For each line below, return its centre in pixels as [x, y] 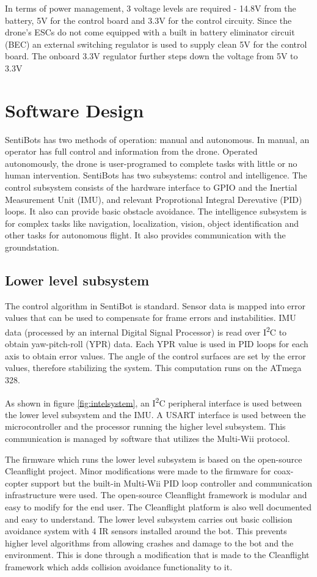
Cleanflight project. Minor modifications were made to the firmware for [138, 471]
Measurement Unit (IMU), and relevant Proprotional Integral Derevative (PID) [154, 199]
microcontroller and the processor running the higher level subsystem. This [145, 426]
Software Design [75, 110]
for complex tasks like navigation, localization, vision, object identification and [152, 223]
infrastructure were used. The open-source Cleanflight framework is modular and [156, 495]
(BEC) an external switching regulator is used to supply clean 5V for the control [156, 44]
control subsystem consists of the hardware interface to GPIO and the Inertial [151, 187]
